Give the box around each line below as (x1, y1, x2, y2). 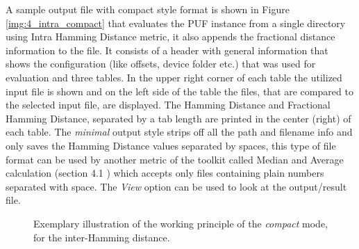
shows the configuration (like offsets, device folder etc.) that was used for (6, 56, 316, 71)
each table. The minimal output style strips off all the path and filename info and (6, 124, 353, 139)
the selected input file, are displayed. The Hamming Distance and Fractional (6, 97, 331, 112)
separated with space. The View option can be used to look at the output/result (6, 179, 347, 193)
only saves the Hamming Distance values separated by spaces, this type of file (6, 138, 336, 152)
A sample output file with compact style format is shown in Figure (6, 2, 290, 16)
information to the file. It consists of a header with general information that (6, 42, 328, 57)
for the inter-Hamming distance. (33, 230, 170, 244)
